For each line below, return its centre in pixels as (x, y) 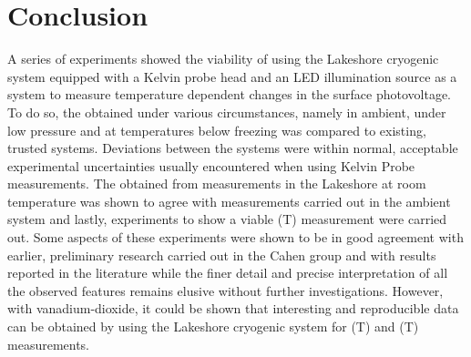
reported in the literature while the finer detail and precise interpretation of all (228, 273)
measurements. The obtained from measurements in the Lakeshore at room (217, 184)
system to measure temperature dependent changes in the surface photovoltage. (230, 94)
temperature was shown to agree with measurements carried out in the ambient (229, 201)
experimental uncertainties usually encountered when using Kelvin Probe (211, 165)
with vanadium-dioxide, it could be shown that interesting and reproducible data (233, 308)
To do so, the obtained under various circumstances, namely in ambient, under (227, 112)
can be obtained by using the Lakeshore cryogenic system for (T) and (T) (213, 326)
